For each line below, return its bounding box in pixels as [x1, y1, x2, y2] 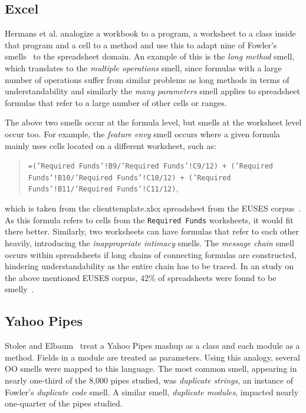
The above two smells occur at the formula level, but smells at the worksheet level [5, 116, 302, 128]
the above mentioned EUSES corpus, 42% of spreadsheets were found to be [5, 271, 277, 283]
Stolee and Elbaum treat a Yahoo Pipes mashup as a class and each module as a [5, 339, 300, 352]
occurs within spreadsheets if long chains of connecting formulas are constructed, [5, 248, 297, 260]
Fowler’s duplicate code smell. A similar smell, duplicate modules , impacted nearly [5, 385, 299, 398]
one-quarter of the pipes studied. [5, 397, 123, 409]
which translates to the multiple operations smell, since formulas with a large [5, 61, 282, 74]
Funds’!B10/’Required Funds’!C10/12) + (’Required [28, 173, 231, 182]
